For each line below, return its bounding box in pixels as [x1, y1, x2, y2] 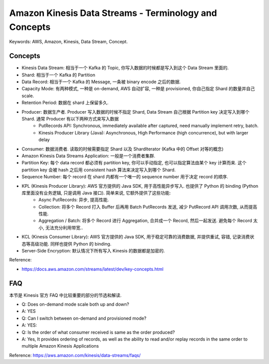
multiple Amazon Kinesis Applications [21, 343, 99, 349]
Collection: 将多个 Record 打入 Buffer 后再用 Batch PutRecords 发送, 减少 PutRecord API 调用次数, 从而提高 [38, 204, 258, 210]
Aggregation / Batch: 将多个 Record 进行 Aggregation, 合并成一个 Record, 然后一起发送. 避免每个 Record [38, 218, 253, 224]
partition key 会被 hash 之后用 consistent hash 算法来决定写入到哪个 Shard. [21, 167, 176, 173]
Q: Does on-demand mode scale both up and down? [21, 301, 130, 307]
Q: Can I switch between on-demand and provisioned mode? [21, 315, 146, 321]
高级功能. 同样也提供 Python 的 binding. [30, 241, 112, 246]
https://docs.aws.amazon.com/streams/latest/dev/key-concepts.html [21, 266, 164, 272]
